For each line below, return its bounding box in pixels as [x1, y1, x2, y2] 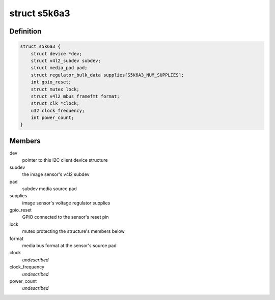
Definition [9, 27, 42, 36]
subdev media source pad [22, 186, 77, 192]
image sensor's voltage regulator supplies [22, 200, 111, 206]
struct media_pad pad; [31, 65, 88, 71]
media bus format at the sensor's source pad [22, 243, 117, 249]
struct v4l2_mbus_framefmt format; [31, 93, 120, 99]
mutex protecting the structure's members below [22, 228, 125, 234]
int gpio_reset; [31, 79, 71, 85]
